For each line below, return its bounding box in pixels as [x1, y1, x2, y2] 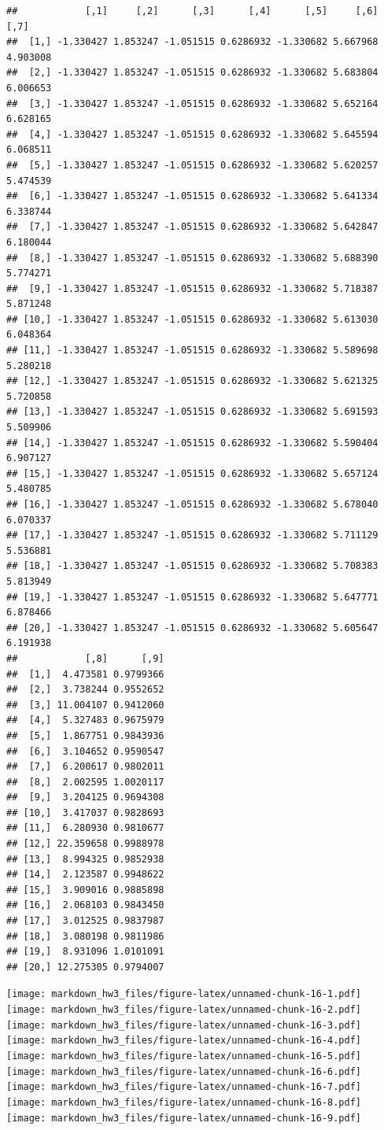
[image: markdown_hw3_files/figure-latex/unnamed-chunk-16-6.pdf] [6, 1065, 362, 1077]
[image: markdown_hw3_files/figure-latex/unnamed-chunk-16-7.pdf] [6, 1081, 362, 1093]
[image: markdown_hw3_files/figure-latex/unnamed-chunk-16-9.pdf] [6, 1112, 362, 1124]
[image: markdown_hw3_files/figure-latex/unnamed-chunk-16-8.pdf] [6, 1097, 362, 1108]
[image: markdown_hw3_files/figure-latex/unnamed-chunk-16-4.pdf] [6, 1035, 362, 1047]
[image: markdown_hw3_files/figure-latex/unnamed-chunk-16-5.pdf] [6, 1051, 362, 1062]
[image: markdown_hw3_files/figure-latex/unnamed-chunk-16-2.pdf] [6, 1004, 362, 1016]
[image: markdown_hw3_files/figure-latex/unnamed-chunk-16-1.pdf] [6, 988, 362, 1000]
